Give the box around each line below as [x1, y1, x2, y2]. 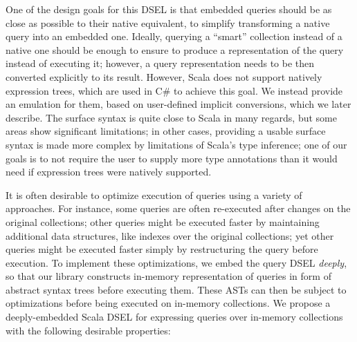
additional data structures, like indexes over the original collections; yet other [6, 228, 334, 243]
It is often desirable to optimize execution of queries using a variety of [6, 187, 302, 202]
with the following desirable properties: [6, 323, 171, 337]
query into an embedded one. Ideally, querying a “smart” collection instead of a [6, 29, 342, 44]
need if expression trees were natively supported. [6, 164, 212, 179]
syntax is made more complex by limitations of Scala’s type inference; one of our [6, 137, 347, 151]
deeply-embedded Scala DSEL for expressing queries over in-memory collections [6, 310, 343, 324]
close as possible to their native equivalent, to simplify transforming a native [6, 15, 330, 30]
